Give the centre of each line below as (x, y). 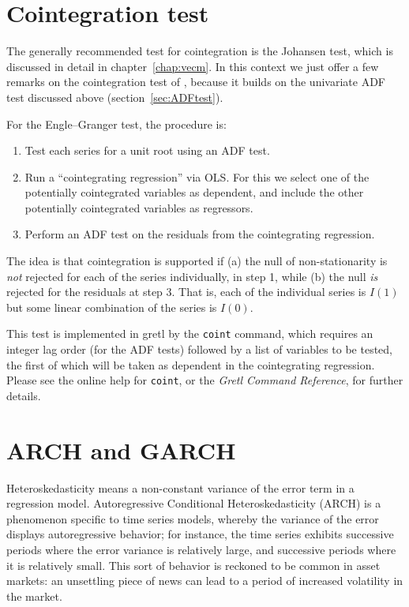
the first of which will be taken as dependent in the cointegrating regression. (191, 364)
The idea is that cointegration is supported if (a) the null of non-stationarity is (197, 261)
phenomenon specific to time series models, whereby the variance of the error (193, 518)
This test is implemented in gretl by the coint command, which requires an (190, 333)
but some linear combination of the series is (112, 307)
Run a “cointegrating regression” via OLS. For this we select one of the (197, 176)
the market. (34, 596)
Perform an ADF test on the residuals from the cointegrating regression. (200, 234)
